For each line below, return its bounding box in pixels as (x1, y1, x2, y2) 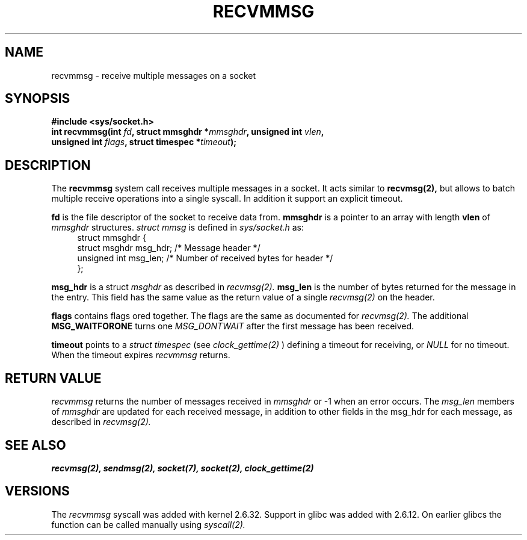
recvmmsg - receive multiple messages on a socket (51, 70, 256, 81)
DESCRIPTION (5, 157, 91, 173)
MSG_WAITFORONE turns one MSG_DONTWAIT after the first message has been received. (51, 321, 415, 332)
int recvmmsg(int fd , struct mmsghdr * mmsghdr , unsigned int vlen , (51, 126, 324, 137)
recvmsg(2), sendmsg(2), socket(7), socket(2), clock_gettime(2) (51, 462, 314, 473)
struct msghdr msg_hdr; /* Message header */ (77, 243, 260, 253)
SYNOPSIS (5, 91, 70, 107)
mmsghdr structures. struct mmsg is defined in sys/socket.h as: (51, 222, 304, 233)
